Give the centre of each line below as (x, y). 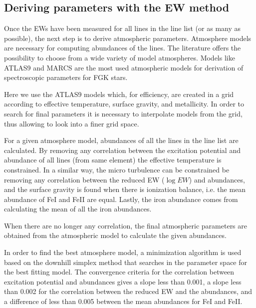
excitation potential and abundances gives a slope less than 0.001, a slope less (123, 281)
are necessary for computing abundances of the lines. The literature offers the (123, 48)
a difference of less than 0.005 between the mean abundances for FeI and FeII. (123, 301)
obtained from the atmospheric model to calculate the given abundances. (115, 235)
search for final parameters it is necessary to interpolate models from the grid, (123, 113)
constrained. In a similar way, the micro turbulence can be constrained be (117, 169)
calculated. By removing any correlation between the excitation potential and (122, 150)
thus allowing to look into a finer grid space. (72, 123)
